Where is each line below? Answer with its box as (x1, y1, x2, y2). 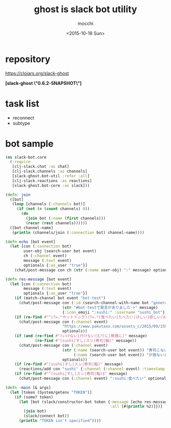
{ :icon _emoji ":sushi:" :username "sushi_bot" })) (62, 310, 169, 315)
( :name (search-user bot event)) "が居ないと (73, 352, 168, 357)
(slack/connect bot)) (23, 413, 70, 419)
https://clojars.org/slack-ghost (5, 70, 69, 76)
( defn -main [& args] (5, 385, 51, 390)
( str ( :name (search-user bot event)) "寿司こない (62, 347, 168, 353)
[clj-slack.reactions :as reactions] (12, 178, 93, 184)
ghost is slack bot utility (34, 4, 137, 15)
